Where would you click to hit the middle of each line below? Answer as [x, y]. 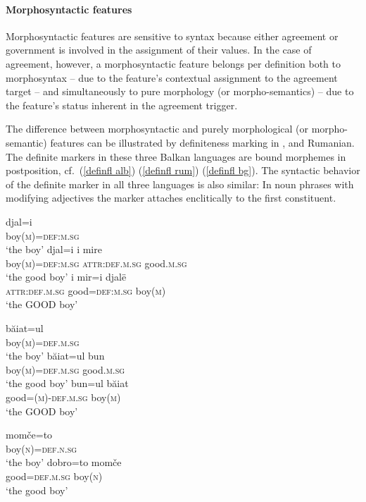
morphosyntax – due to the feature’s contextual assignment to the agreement [172, 77]
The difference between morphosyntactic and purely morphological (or [157, 129]
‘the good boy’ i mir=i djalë [66, 277]
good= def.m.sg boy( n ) [54, 476]
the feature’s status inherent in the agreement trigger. [122, 105]
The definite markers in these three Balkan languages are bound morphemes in [176, 156]
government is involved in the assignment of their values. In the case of [159, 50]
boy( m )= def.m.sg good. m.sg [65, 369]
